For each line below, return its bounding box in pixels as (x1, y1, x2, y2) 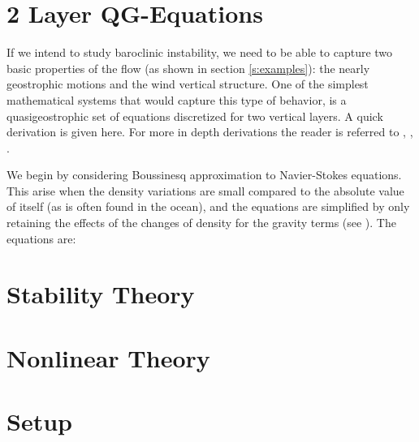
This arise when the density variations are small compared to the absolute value (6, 182, 404, 199)
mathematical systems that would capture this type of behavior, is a (6, 91, 347, 108)
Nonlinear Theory (6, 341, 210, 374)
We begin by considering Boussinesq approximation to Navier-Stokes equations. (6, 166, 402, 183)
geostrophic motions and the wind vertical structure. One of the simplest (6, 75, 369, 92)
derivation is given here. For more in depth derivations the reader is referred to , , (6, 123, 413, 140)
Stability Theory (6, 277, 195, 311)
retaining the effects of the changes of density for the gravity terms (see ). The (6, 214, 396, 231)
